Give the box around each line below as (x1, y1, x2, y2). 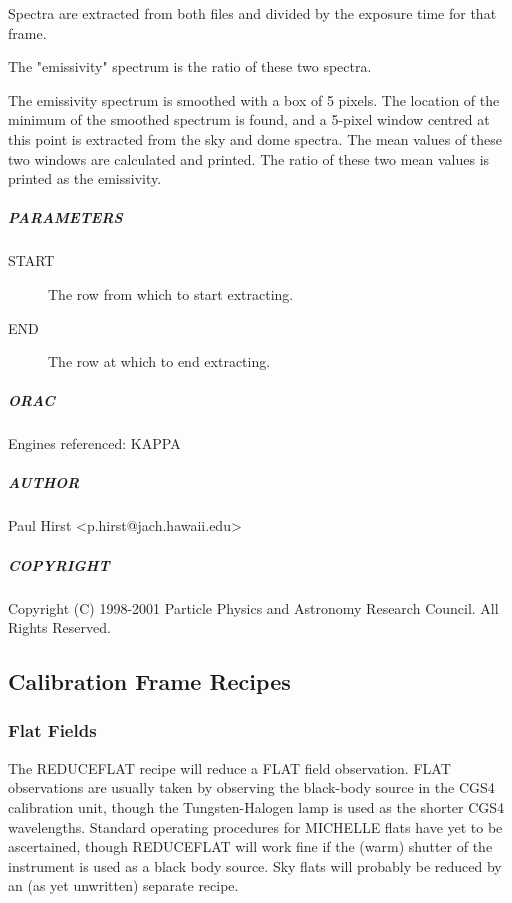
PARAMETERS (8, 207, 123, 228)
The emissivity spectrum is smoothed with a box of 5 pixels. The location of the (8, 89, 500, 110)
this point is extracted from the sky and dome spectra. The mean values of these (8, 128, 503, 149)
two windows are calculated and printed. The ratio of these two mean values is (8, 148, 490, 169)
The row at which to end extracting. (48, 351, 271, 372)
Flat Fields (8, 718, 97, 743)
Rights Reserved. (8, 617, 111, 638)
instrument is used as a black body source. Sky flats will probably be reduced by (8, 855, 502, 876)
